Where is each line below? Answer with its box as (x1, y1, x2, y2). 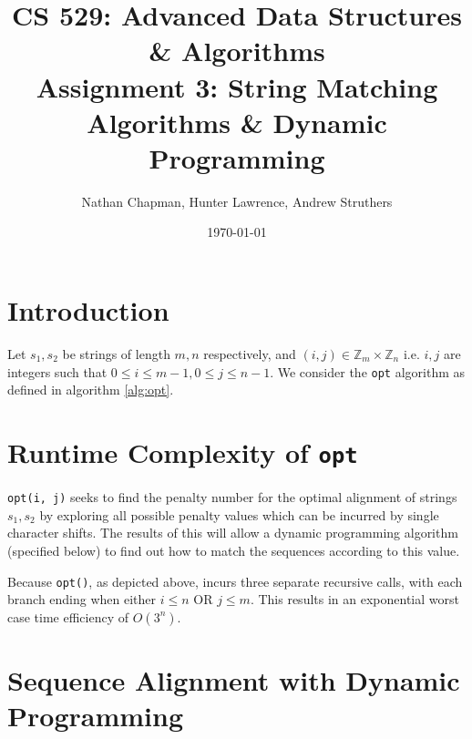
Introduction (7, 292, 169, 329)
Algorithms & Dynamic (87, 103, 387, 140)
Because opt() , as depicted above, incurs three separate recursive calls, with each (7, 571, 463, 590)
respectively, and (203, 344, 296, 363)
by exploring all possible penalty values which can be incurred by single (39, 505, 439, 524)
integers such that (7, 362, 108, 381)
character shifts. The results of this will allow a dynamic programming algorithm (7, 523, 458, 542)
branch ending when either (7, 590, 157, 609)
